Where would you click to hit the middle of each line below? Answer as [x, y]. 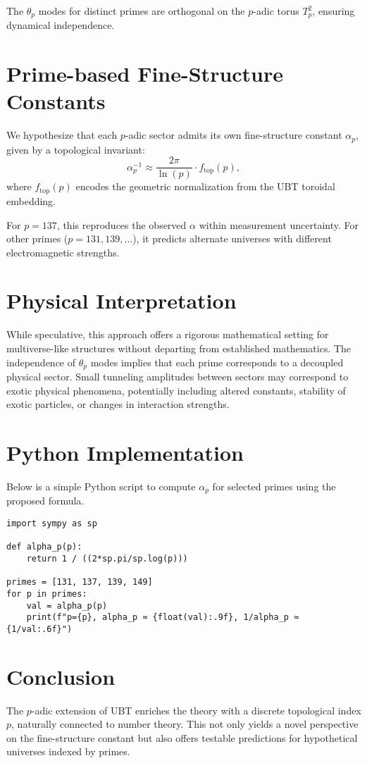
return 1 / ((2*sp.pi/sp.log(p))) [107, 558]
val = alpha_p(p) [67, 606]
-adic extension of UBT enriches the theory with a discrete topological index [196, 710]
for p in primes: [47, 594]
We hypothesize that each [62, 135]
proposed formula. [45, 501]
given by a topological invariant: [76, 149]
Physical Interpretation [122, 300]
